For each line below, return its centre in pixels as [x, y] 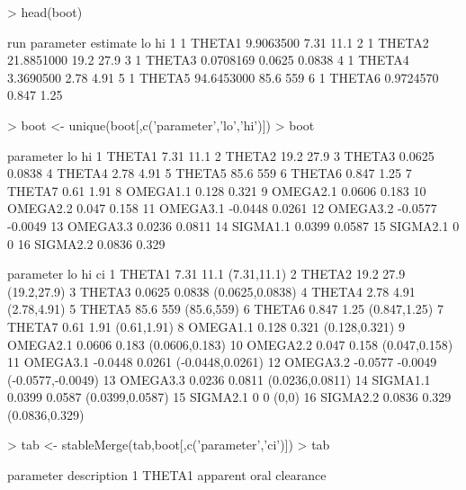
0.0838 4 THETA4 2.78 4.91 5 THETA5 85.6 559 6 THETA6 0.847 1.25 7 [210, 173]
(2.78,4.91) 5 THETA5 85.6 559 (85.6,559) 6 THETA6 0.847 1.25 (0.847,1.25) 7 [225, 309]
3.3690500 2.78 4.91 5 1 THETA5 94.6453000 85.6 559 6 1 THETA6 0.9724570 [223, 77]
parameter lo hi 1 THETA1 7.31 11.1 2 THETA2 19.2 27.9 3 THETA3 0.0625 [221, 155]
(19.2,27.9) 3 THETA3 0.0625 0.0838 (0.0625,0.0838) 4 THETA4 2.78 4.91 [211, 291]
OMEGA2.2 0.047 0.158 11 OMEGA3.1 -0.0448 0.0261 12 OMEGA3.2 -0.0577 [222, 208]
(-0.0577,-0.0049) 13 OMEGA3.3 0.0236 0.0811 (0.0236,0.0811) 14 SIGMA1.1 [219, 379]
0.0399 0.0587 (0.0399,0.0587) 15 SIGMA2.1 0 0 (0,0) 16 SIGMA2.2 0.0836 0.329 [229, 397]
